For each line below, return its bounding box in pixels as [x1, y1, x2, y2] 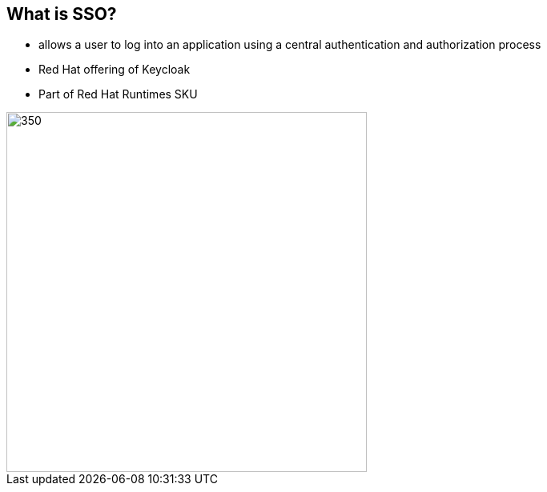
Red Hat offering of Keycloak [38, 62, 191, 77]
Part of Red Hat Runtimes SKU [38, 87, 198, 102]
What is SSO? [6, 4, 117, 24]
